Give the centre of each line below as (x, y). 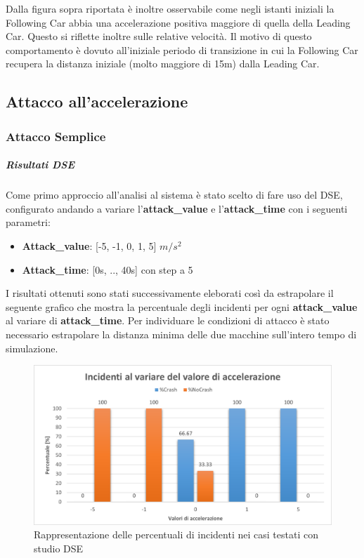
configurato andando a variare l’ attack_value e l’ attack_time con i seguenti (177, 208)
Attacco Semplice (56, 136)
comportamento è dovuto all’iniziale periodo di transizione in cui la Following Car (182, 49)
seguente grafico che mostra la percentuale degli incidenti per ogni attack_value (182, 306)
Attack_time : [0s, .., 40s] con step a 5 (108, 269)
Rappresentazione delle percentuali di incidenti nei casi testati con (176, 534)
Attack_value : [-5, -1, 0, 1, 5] (89, 245)
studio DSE (59, 549)
